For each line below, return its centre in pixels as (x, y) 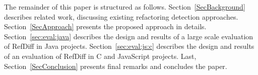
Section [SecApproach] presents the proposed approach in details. (105, 26)
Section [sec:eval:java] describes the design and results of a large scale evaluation (129, 36)
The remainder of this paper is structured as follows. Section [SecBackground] (125, 7)
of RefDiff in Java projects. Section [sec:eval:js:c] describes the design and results (129, 46)
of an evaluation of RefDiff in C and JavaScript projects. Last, (100, 56)
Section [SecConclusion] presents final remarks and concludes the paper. (116, 66)
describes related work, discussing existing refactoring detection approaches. (121, 16)
